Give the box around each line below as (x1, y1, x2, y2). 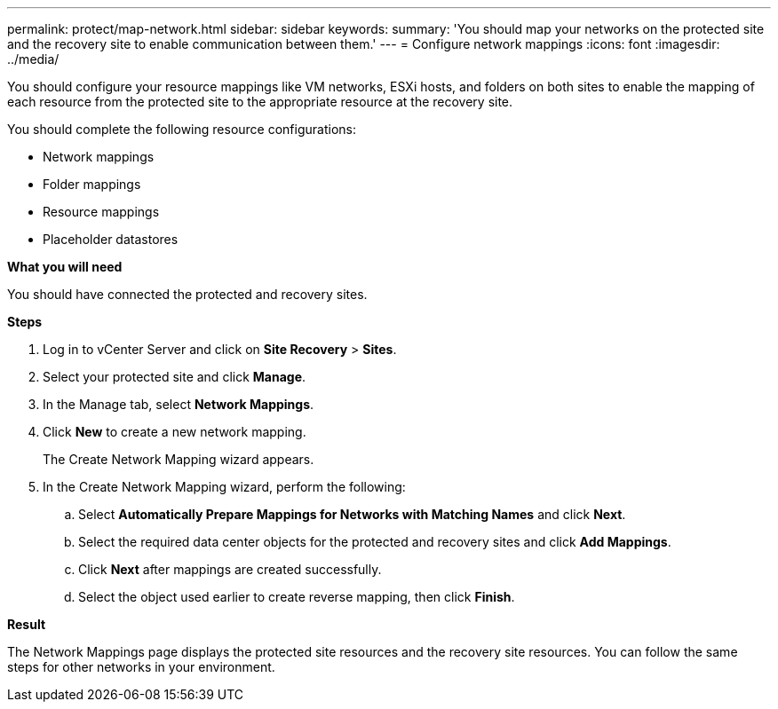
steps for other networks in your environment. (7, 659, 275, 674)
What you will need (7, 259, 123, 274)
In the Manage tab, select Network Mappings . (43, 397, 314, 412)
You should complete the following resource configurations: (7, 122, 356, 137)
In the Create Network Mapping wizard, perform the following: (43, 479, 406, 494)
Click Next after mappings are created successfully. (78, 562, 382, 577)
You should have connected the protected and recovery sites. (7, 287, 368, 302)
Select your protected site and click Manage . (43, 369, 306, 384)
